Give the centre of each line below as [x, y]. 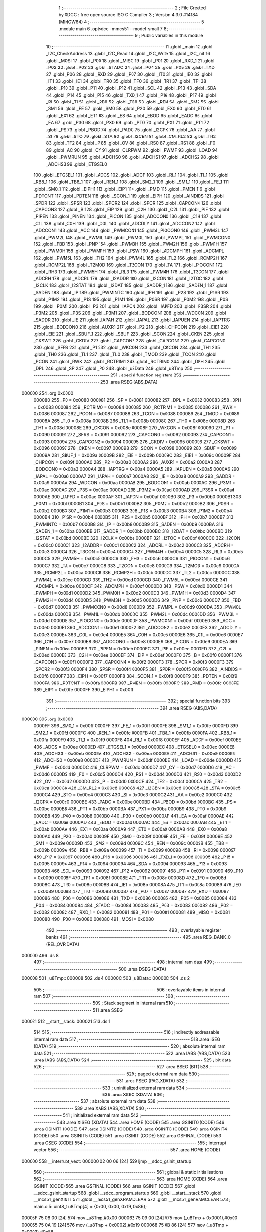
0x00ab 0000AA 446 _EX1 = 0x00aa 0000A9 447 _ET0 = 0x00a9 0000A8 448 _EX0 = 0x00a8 [130, 829]
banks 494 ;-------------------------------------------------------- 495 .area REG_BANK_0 [138, 937]
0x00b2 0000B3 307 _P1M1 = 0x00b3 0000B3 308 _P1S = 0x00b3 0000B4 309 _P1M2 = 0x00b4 [133, 511]
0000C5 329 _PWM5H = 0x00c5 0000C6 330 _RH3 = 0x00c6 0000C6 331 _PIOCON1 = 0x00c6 [132, 559]
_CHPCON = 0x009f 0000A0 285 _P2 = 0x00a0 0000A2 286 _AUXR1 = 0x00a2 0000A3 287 [128, 462]
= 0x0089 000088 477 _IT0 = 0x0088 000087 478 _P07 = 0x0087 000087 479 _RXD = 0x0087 [131, 891]
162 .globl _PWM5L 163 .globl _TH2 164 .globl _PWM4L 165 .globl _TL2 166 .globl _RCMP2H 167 [131, 258]
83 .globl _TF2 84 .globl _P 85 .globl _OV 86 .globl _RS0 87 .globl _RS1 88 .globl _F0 [131, 143]
